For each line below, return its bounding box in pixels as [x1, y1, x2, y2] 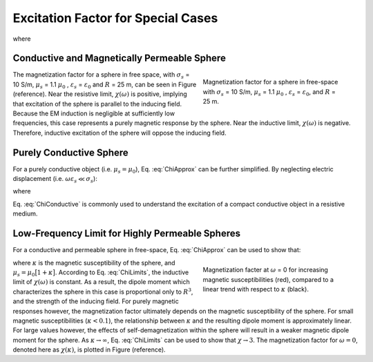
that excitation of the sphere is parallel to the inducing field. [12, 99, 182, 108]
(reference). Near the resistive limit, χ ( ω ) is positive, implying [12, 90, 188, 98]
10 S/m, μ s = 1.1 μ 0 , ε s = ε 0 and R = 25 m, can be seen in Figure [12, 80, 197, 90]
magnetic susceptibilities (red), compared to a [202, 275, 334, 283]
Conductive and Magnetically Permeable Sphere [12, 53, 226, 64]
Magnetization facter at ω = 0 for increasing [202, 266, 328, 274]
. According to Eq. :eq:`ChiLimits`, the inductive [55, 268, 189, 276]
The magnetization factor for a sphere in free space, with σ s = [12, 70, 190, 81]
